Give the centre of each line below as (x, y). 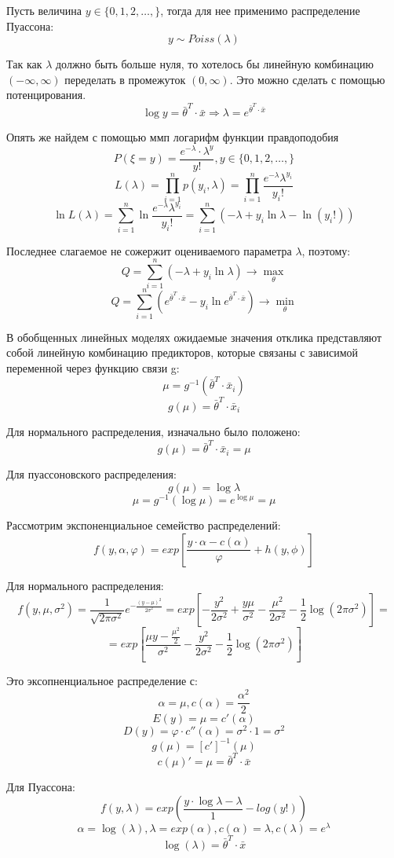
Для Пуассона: (41, 787)
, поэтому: (326, 250)
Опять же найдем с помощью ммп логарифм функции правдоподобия (173, 137)
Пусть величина (44, 10)
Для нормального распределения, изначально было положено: (153, 431)
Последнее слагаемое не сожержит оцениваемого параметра (149, 250)
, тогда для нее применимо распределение (260, 10)
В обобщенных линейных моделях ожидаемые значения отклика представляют (194, 337)
